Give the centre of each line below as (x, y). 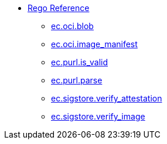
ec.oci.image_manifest (94, 44)
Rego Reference (59, 8)
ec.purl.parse (77, 80)
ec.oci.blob (72, 26)
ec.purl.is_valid (80, 62)
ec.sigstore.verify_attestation (107, 98)
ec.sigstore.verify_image (98, 116)
